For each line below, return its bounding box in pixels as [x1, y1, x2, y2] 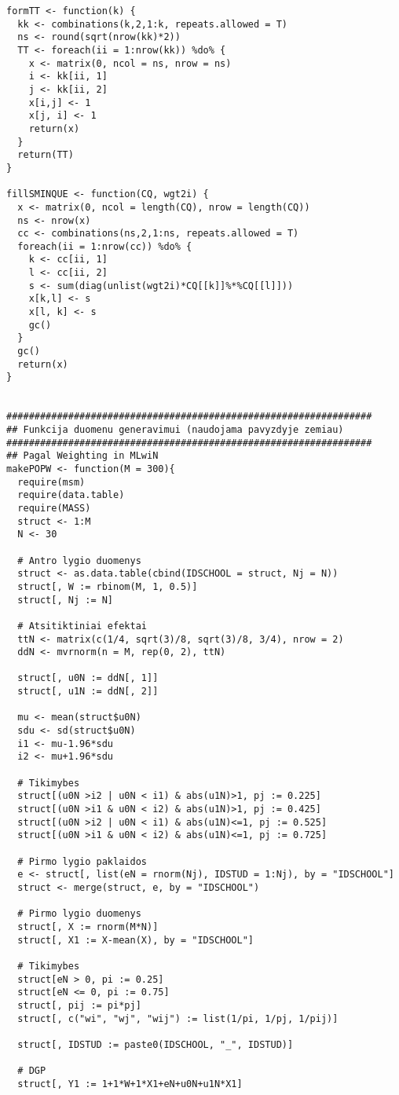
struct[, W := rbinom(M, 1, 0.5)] [17, 580, 198, 592]
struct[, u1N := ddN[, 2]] [17, 686, 159, 698]
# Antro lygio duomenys [17, 555, 141, 566]
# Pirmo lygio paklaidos [17, 855, 147, 867]
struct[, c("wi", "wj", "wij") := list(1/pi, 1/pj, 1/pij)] [17, 1013, 339, 1024]
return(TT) [17, 149, 74, 161]
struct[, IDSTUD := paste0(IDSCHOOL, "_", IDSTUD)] [17, 1038, 294, 1050]
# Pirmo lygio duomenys [17, 908, 141, 920]
